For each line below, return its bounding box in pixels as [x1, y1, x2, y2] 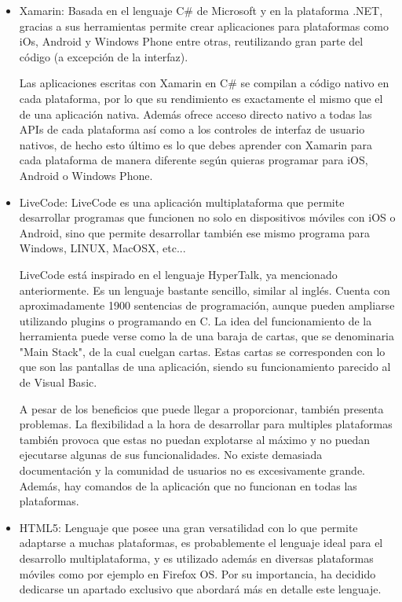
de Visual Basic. [19, 374, 97, 391]
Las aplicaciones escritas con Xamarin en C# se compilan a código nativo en [19, 75, 389, 91]
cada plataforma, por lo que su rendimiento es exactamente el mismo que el [19, 90, 383, 106]
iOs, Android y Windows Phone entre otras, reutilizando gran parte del [19, 33, 364, 50]
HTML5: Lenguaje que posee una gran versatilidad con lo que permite [19, 519, 358, 535]
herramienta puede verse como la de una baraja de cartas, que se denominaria [19, 328, 395, 344]
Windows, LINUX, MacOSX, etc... [19, 240, 186, 256]
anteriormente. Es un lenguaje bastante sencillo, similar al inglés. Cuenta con [19, 281, 390, 298]
